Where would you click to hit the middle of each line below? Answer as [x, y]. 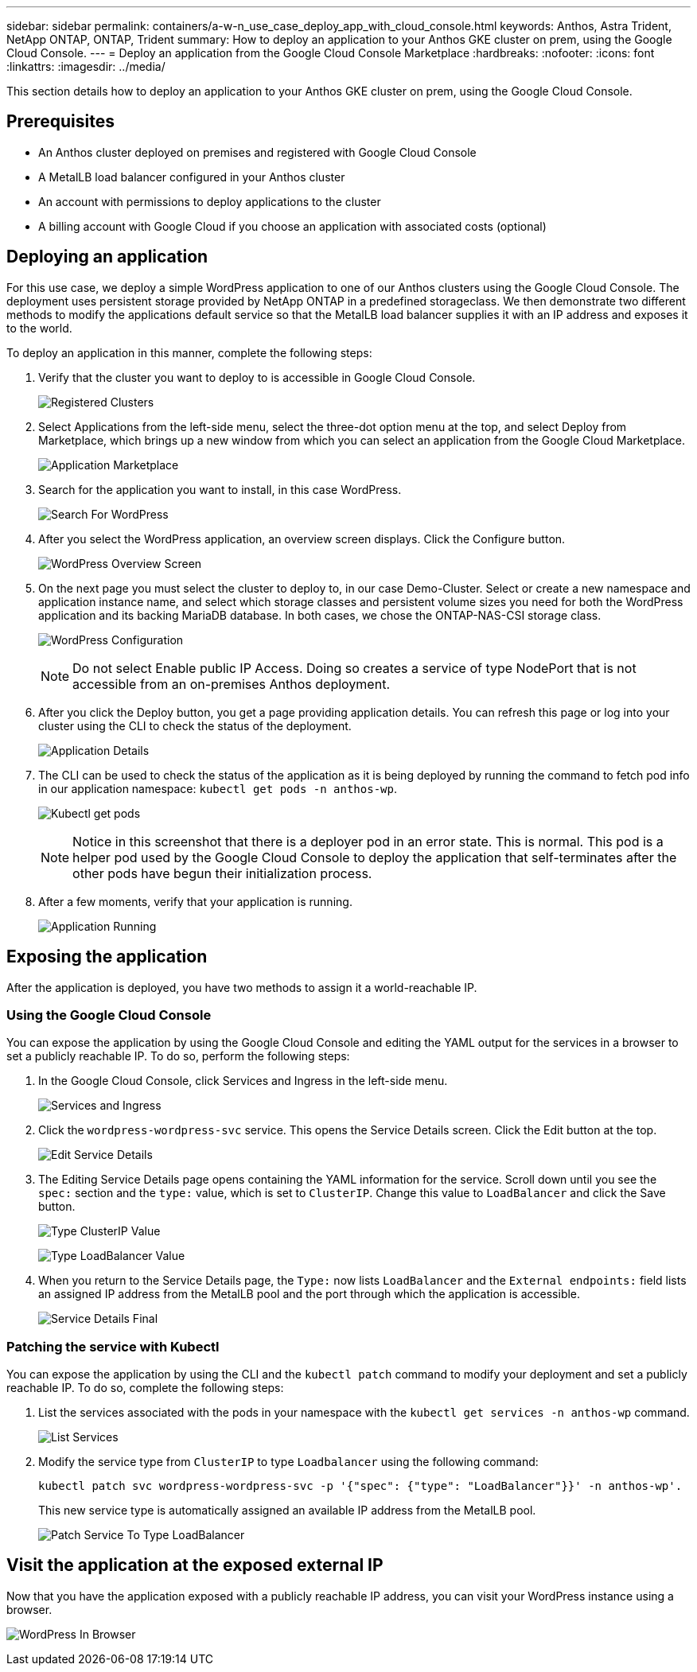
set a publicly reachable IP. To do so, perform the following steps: [178, 1056]
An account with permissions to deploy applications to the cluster [210, 201]
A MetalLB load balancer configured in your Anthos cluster [192, 177]
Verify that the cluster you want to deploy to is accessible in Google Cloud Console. [257, 377]
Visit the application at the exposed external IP [195, 1565]
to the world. [39, 328]
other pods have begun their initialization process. [222, 873]
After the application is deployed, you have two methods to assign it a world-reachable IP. [242, 987]
